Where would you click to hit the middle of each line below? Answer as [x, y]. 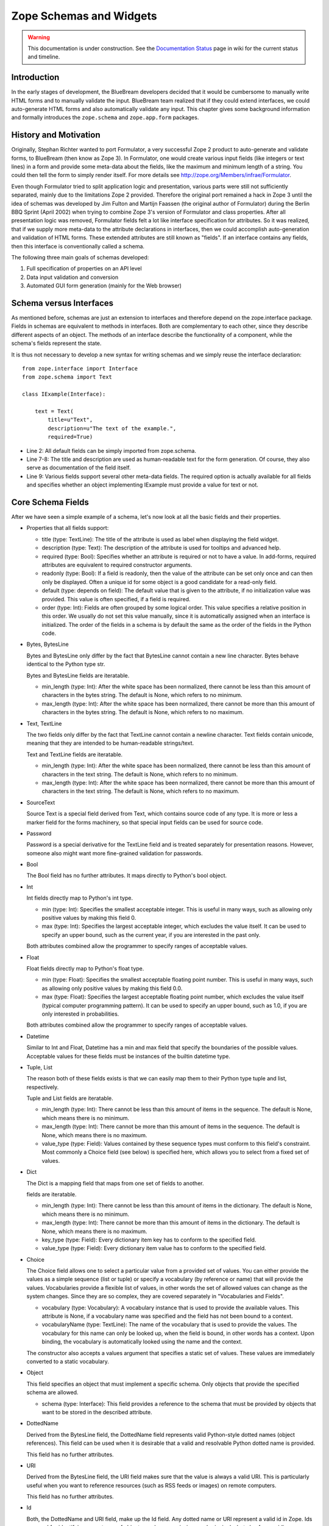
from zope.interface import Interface [80, 369]
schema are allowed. [52, 1392]
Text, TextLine [44, 723]
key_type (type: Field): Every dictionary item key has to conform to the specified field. [149, 1240]
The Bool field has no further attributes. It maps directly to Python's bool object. [127, 875]
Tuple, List [40, 1067]
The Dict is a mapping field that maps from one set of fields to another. [115, 1183]
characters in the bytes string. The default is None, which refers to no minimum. [142, 695]
